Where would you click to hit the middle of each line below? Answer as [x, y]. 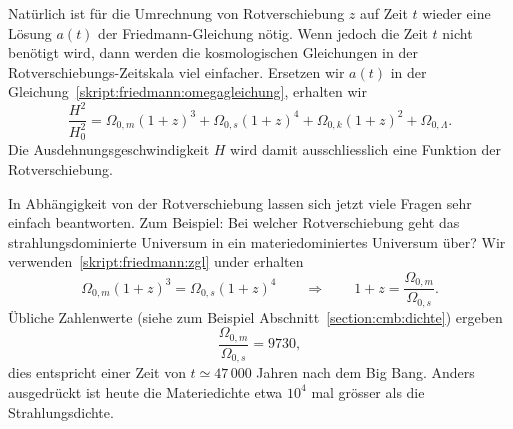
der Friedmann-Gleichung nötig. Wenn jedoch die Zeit [263, 32]
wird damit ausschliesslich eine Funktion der [365, 149]
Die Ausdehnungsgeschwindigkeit [109, 149]
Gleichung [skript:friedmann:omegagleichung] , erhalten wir [187, 91]
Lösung [30, 32]
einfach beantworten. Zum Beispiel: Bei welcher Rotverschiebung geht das [234, 222]
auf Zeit [383, 13]
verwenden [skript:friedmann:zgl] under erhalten [156, 261]
